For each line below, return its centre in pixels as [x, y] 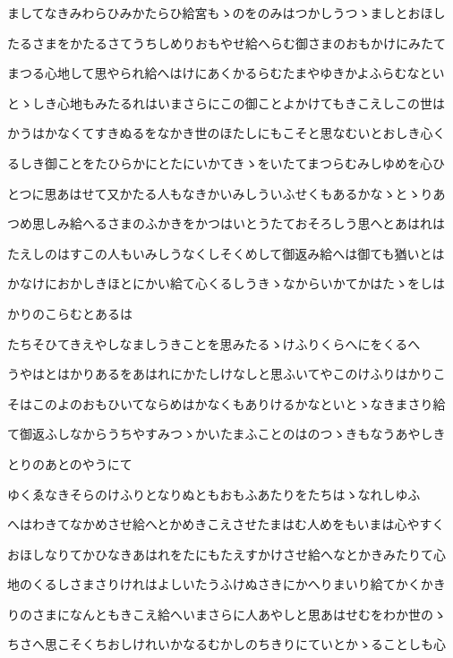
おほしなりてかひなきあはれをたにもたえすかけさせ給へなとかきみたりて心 [226, 554]
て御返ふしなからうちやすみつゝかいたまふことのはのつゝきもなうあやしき [226, 434]
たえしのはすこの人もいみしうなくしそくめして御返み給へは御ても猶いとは [226, 253]
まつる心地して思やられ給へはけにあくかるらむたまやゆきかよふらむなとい [226, 73]
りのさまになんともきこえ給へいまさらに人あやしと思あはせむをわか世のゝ [226, 614]
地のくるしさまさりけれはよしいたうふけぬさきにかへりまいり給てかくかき [226, 584]
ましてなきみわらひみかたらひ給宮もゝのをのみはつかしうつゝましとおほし [226, 13]
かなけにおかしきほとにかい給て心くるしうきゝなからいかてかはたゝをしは [226, 283]
